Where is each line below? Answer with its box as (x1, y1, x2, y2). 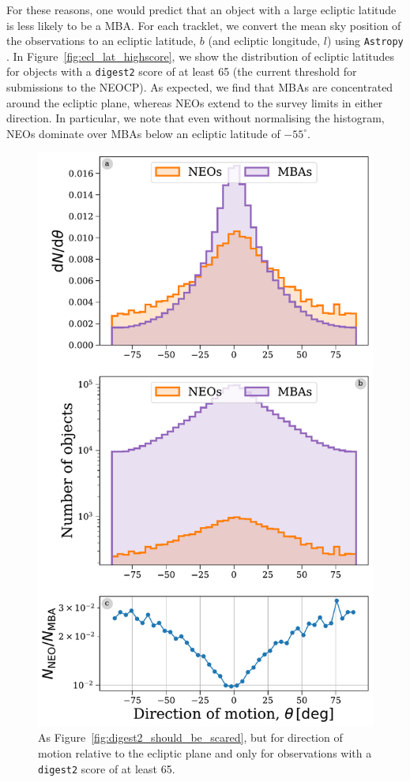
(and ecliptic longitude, (208, 32, 321, 49)
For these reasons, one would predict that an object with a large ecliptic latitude (6, 2, 397, 17)
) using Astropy (326, 32, 404, 49)
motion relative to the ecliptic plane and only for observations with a (38, 744, 372, 761)
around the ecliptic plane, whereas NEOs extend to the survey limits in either (6, 94, 383, 110)
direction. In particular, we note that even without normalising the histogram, (6, 110, 385, 126)
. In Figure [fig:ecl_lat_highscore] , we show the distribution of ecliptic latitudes (6, 47, 395, 64)
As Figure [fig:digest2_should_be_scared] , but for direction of (38, 729, 343, 746)
